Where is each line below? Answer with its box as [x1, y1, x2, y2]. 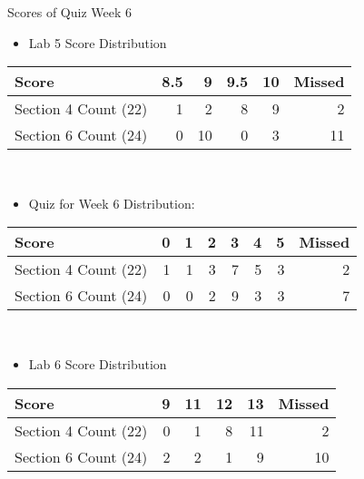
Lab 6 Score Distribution [28, 354, 167, 373]
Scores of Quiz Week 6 [7, 3, 132, 21]
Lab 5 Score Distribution [28, 33, 167, 52]
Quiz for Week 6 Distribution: [28, 193, 195, 212]
